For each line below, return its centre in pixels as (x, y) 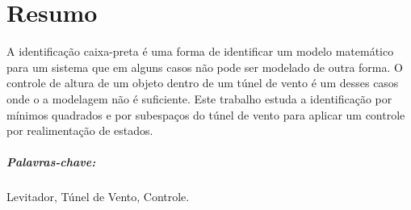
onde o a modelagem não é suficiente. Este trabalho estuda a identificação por (199, 98)
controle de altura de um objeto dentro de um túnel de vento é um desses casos (203, 83)
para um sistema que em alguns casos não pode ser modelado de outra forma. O (205, 67)
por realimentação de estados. (80, 130)
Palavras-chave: (51, 162)
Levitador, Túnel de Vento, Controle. (98, 197)
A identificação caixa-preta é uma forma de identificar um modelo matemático (200, 51)
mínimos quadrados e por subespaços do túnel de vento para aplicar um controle (206, 114)
